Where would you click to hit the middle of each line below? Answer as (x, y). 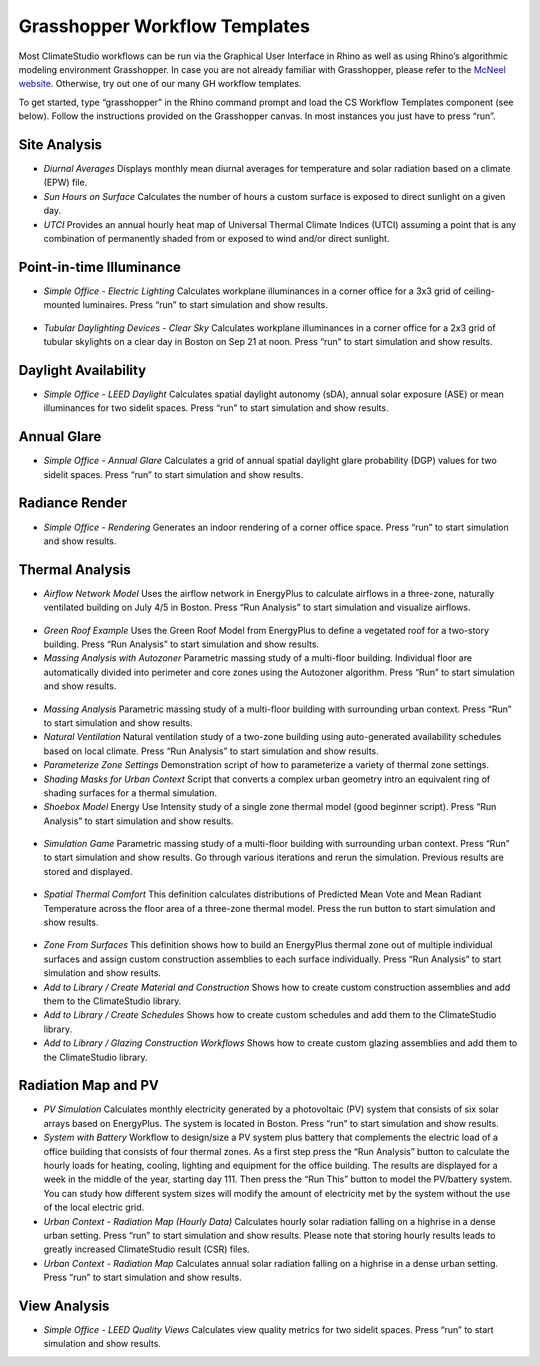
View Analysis (64, 1305)
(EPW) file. (65, 182)
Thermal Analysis (75, 569)
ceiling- (479, 291)
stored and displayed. (88, 871)
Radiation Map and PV (89, 1085)
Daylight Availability (82, 370)
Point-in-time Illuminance (100, 266)
